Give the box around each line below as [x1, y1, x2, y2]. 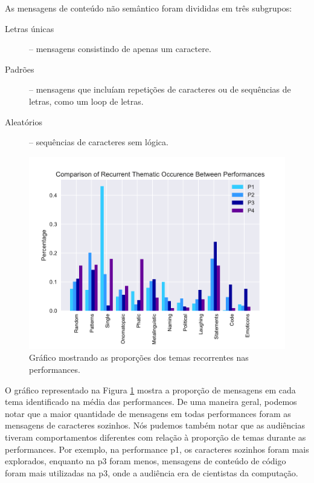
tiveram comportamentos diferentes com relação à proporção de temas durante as [5, 430, 306, 443]
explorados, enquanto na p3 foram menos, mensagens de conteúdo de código [5, 455, 286, 467]
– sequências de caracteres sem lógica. [29, 136, 168, 148]
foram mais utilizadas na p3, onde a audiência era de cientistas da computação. [5, 466, 298, 479]
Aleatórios [5, 115, 42, 128]
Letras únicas [5, 22, 54, 34]
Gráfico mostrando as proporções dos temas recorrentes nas [29, 351, 249, 364]
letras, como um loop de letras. [29, 94, 144, 107]
